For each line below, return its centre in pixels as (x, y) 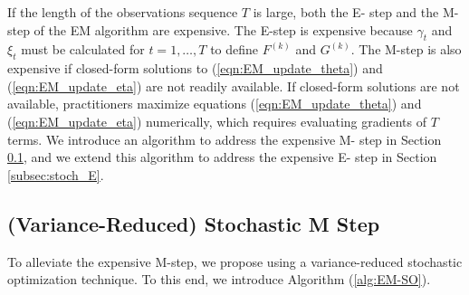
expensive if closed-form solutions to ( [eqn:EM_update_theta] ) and (195, 68)
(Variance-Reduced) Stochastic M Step (194, 223)
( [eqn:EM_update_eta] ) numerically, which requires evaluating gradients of (217, 121)
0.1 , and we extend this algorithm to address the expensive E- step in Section (222, 157)
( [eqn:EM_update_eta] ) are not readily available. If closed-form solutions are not (234, 86)
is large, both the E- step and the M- (356, 12)
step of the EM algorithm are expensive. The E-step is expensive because (210, 29)
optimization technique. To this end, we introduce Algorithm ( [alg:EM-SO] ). (219, 279)
